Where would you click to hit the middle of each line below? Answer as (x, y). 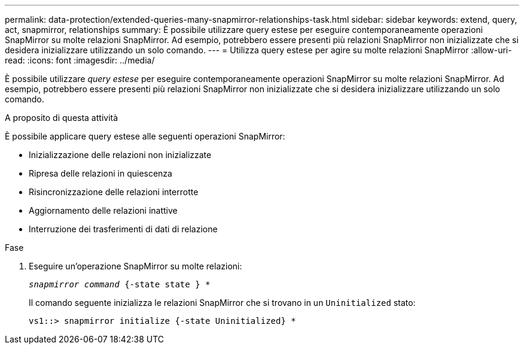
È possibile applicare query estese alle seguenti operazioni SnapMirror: (145, 136)
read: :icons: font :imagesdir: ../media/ (80, 60)
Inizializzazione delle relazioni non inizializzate (120, 155)
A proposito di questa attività (62, 118)
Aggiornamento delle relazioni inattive (103, 210)
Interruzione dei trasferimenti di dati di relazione (123, 229)
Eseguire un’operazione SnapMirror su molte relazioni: (135, 266)
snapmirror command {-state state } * (120, 284)
